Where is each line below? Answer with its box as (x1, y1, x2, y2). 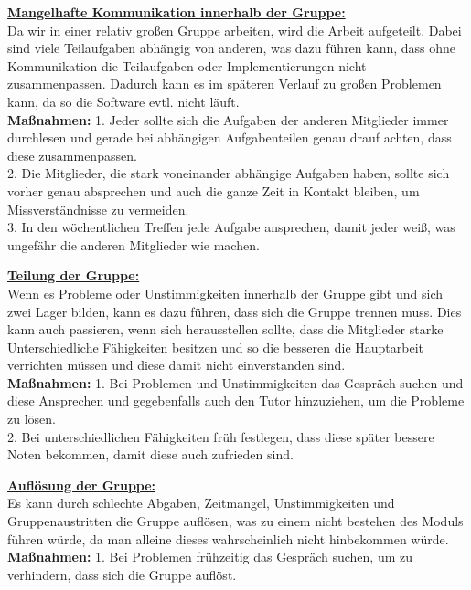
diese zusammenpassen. (7, 145, 137, 164)
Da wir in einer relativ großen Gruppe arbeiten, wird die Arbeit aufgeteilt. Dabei (7, 20, 462, 39)
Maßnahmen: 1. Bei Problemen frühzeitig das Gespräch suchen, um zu (7, 547, 413, 566)
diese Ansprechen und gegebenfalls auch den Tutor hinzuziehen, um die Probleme (7, 391, 465, 410)
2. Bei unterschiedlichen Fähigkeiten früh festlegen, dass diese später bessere (7, 427, 434, 446)
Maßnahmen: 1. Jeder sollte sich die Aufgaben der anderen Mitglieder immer (7, 110, 449, 129)
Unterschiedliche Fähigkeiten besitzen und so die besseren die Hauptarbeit (7, 337, 424, 356)
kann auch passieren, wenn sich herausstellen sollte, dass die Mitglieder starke (7, 320, 444, 339)
